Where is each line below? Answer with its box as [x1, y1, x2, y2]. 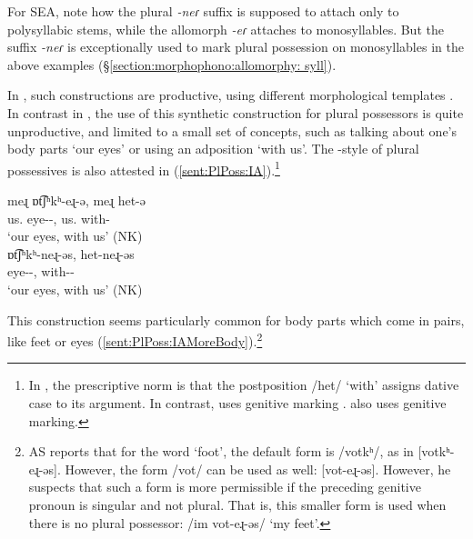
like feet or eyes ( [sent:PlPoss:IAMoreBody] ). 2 [7, 329, 263, 350]
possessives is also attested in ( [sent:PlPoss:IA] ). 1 [7, 157, 280, 179]
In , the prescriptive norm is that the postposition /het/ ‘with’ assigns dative [28, 375, 459, 394]
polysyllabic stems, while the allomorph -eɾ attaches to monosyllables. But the [7, 19, 444, 38]
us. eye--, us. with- [7, 208, 110, 227]
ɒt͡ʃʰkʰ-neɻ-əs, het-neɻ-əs [7, 244, 135, 263]
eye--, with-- [7, 262, 75, 281]
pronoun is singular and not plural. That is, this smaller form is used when [28, 494, 447, 514]
